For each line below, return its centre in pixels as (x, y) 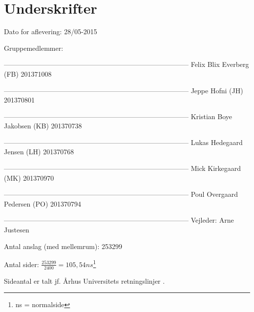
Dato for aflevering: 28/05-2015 (51, 31)
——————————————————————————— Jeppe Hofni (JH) (124, 90)
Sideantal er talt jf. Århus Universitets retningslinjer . (85, 281)
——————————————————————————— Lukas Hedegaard (123, 142)
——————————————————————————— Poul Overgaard (121, 194)
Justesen (17, 230)
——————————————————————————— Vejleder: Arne (119, 220)
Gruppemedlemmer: (34, 48)
